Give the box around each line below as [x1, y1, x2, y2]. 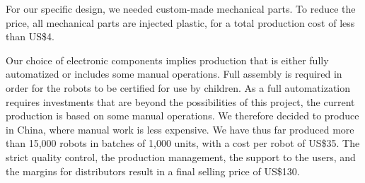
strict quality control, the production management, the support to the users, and [6, 149, 356, 164]
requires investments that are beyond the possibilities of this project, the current [6, 94, 355, 109]
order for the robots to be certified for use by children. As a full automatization [6, 80, 351, 95]
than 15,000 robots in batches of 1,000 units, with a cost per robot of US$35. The [6, 136, 360, 150]
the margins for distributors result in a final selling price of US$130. [6, 163, 300, 178]
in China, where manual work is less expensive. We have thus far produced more [6, 122, 354, 136]
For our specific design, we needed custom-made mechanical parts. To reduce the [6, 1, 356, 16]
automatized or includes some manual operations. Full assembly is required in [6, 66, 342, 81]
